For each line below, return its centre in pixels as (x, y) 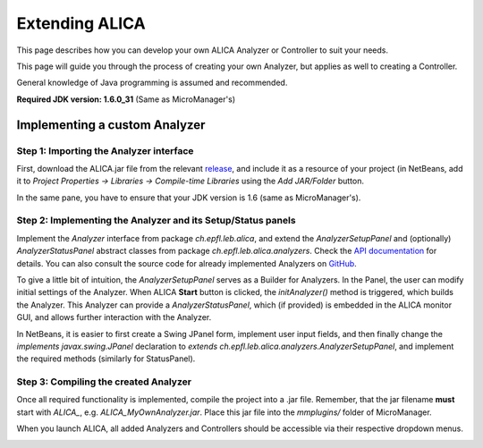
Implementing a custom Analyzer (111, 125)
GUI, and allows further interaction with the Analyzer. (114, 317)
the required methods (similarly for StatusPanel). (106, 359)
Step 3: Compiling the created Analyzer (104, 382)
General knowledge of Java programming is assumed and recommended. (152, 83)
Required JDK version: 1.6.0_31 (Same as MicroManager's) (126, 99)
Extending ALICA (81, 23)
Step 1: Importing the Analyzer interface (105, 150)
